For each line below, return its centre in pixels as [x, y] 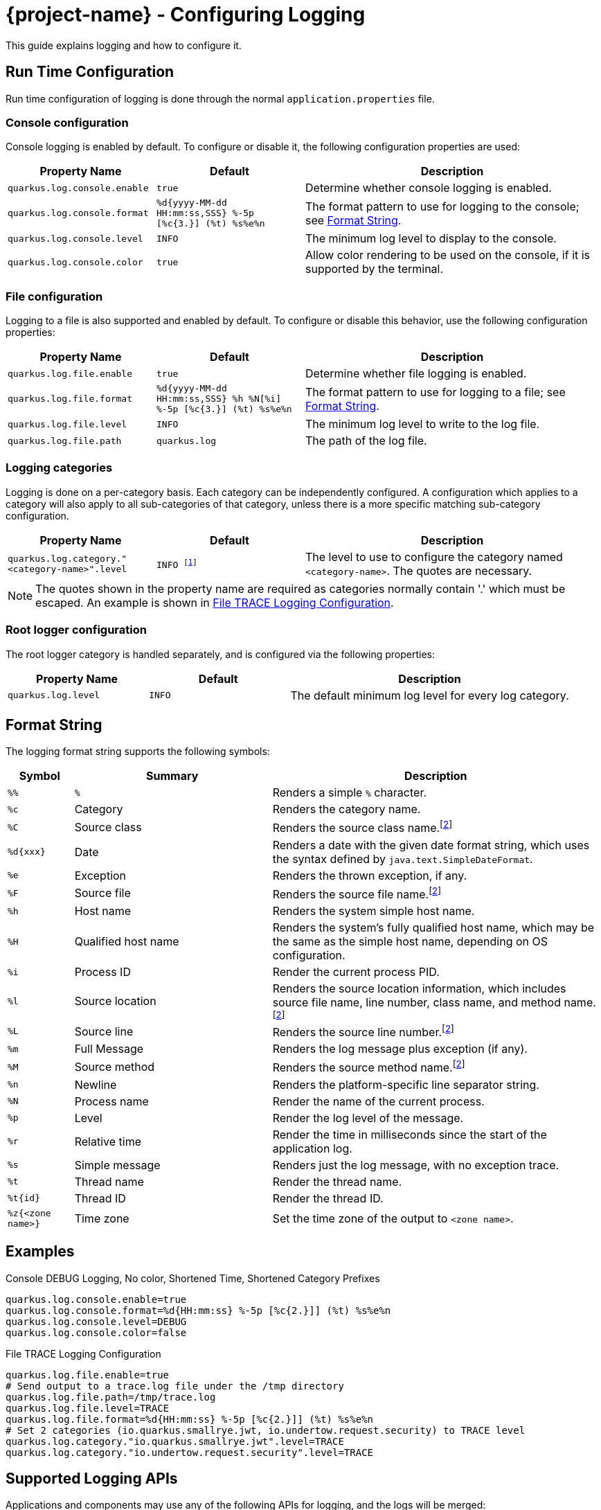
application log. [312, 1148]
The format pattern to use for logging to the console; [442, 206]
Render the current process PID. [356, 972]
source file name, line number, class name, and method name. [434, 1003]
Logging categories [59, 468]
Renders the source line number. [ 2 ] [363, 1031]
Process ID [102, 972]
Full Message [109, 1049]
